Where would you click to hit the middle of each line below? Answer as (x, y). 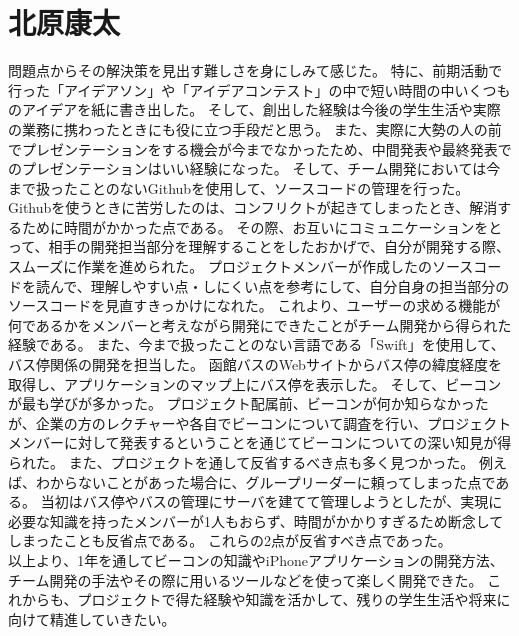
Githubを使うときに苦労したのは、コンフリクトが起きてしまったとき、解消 (253, 207)
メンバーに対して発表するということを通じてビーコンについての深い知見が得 (260, 442)
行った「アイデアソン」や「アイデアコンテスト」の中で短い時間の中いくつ (252, 89)
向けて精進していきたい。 (92, 618)
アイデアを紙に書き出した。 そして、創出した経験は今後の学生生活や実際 (261, 109)
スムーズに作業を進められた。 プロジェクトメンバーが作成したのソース (241, 266)
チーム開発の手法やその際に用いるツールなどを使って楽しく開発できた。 (245, 579)
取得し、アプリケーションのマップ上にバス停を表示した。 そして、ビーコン (255, 383)
